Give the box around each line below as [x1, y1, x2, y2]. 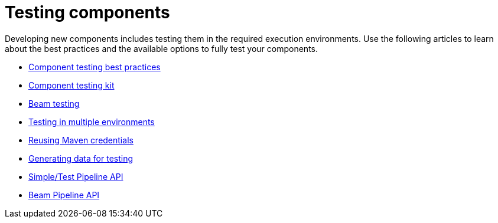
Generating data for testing [28, 153, 134, 163]
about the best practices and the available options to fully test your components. [5, 43, 318, 54]
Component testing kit [28, 80, 115, 90]
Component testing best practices [28, 61, 161, 72]
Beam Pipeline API [28, 189, 100, 200]
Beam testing [28, 98, 80, 109]
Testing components [5, 2, 170, 22]
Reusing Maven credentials [28, 135, 134, 145]
